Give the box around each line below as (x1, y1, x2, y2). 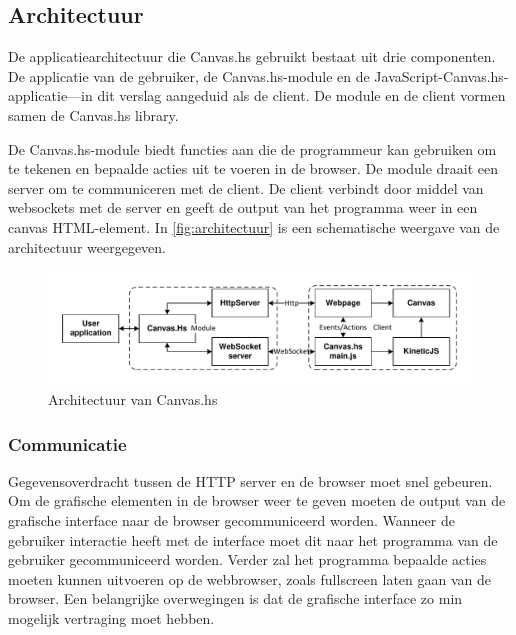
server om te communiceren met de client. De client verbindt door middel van (8, 177, 484, 198)
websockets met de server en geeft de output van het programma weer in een (8, 197, 478, 218)
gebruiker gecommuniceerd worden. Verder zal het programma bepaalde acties (8, 549, 487, 570)
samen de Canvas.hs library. (8, 104, 179, 125)
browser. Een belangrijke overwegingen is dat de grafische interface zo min (8, 588, 463, 609)
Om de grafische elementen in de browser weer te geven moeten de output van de (8, 490, 506, 511)
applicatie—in (8, 85, 93, 106)
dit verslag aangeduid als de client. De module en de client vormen (97, 85, 506, 106)
